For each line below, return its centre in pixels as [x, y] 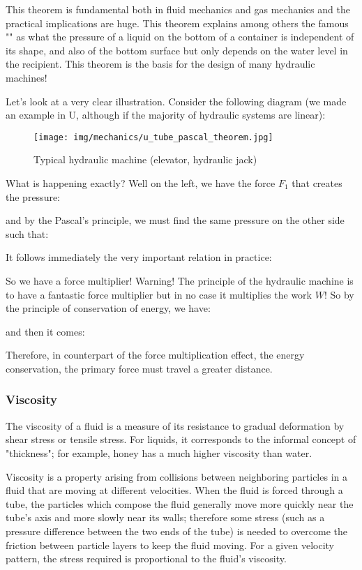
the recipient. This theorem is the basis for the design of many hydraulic [160, 64]
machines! [27, 77]
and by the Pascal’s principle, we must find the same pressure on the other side [175, 220]
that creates [317, 183]
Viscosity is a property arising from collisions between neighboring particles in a [176, 476]
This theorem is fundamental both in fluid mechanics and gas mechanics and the [178, 9]
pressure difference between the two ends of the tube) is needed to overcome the [176, 531]
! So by [339, 294]
